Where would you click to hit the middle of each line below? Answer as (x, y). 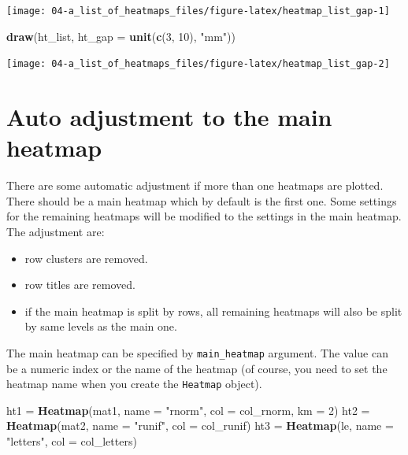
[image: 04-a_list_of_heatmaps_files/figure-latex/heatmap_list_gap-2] (198, 64)
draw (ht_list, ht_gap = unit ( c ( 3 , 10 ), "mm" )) (121, 36)
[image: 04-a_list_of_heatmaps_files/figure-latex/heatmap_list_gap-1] (198, 11)
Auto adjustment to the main (169, 117)
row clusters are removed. (86, 258)
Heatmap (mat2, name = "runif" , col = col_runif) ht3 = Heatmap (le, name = (200, 425)
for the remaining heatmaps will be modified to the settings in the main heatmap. (204, 216)
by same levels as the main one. (101, 326)
